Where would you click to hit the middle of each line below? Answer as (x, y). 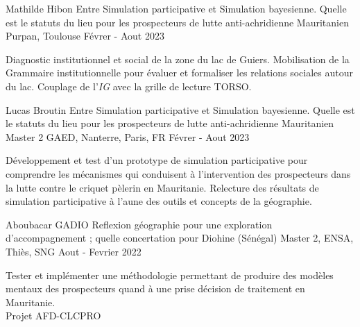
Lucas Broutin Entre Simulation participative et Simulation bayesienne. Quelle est (180, 109)
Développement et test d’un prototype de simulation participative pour (157, 160)
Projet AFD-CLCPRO (53, 316)
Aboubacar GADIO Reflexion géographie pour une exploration (139, 224)
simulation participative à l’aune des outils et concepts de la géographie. (159, 201)
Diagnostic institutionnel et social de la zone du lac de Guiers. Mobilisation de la (178, 59)
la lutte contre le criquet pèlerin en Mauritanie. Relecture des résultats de (162, 187)
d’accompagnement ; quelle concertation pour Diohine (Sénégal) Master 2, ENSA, (180, 238)
